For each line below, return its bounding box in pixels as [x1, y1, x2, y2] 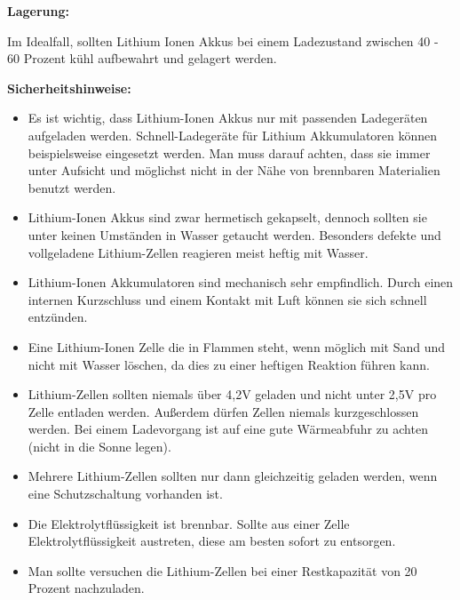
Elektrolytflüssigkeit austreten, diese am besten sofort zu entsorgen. [28, 532, 396, 550]
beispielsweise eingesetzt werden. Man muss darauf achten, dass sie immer [28, 143, 431, 162]
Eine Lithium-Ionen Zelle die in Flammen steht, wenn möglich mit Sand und [28, 337, 446, 356]
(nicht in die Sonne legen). [28, 436, 171, 455]
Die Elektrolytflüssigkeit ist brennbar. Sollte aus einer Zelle [28, 514, 350, 532]
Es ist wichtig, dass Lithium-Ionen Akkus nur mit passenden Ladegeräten [28, 108, 428, 127]
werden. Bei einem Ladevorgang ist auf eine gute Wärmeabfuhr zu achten [28, 420, 428, 438]
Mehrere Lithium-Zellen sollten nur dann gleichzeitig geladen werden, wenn [28, 467, 438, 485]
